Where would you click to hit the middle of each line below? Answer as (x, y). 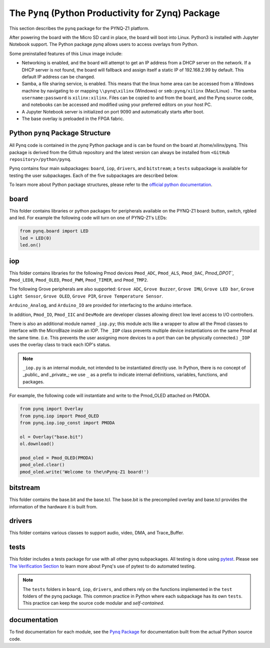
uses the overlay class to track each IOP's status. (60, 344)
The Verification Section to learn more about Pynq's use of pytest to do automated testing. (102, 566)
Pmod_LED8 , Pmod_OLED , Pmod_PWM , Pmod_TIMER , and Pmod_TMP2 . (79, 280)
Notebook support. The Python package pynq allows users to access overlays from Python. (104, 44)
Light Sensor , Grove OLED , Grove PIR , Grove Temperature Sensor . (86, 296)
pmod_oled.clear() (42, 465)
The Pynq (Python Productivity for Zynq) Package (114, 13)
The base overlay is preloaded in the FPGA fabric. (73, 119)
